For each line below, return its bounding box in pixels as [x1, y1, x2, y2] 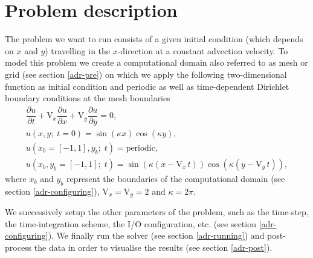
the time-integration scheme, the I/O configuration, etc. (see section [5, 217, 256, 230]
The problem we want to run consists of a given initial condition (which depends [5, 33, 303, 45]
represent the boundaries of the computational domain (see [66, 172, 285, 184]
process [5, 241, 32, 253]
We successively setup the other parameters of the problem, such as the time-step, [5, 206, 309, 218]
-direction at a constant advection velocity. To [117, 44, 288, 57]
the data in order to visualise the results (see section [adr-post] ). [34, 241, 273, 253]
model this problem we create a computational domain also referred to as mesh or [5, 56, 308, 69]
